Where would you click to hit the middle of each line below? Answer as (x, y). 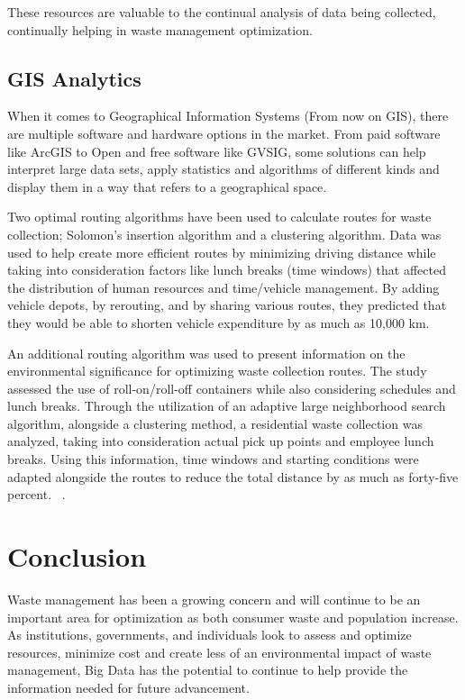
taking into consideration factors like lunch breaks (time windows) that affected (227, 270)
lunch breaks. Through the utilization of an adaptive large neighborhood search (227, 406)
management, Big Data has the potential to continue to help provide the (208, 670)
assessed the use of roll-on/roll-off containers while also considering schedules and (232, 388)
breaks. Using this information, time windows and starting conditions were (213, 459)
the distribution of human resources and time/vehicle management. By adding (223, 287)
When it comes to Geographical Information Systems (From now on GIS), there (228, 116)
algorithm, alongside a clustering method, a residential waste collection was (215, 423)
